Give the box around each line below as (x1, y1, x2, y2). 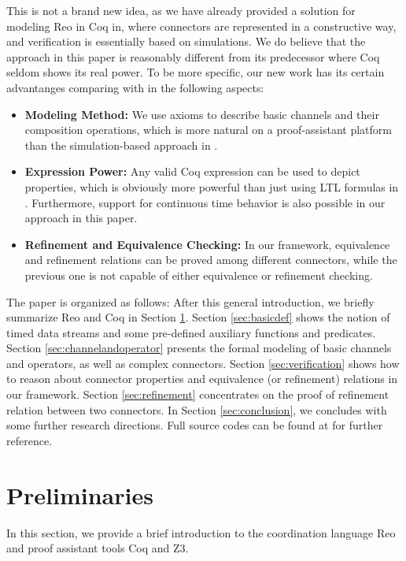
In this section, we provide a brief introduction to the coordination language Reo (6, 524, 396, 541)
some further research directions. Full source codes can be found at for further (6, 417, 383, 433)
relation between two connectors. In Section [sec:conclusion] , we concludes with (6, 401, 387, 418)
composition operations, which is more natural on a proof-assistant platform (24, 121, 392, 138)
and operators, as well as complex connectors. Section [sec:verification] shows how (6, 355, 400, 371)
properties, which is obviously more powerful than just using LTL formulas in (24, 178, 399, 195)
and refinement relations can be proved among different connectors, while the (24, 251, 397, 268)
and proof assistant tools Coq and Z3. (6, 540, 189, 556)
